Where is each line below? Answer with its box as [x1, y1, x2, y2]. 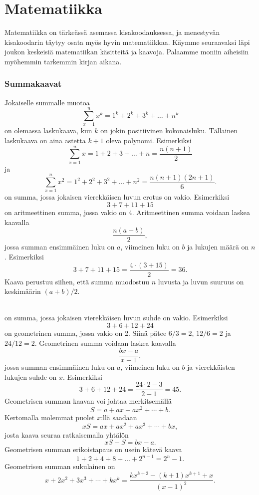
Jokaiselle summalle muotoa [4, 97, 90, 107]
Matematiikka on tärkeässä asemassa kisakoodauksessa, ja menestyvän [4, 27, 220, 37]
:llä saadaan [101, 412, 137, 423]
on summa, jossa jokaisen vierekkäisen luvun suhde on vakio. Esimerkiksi [4, 312, 228, 323]
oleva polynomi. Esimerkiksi [106, 135, 192, 146]
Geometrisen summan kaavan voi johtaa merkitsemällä [4, 396, 172, 406]
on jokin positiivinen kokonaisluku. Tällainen [100, 125, 238, 136]
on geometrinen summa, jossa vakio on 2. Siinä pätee [4, 327, 167, 338]
